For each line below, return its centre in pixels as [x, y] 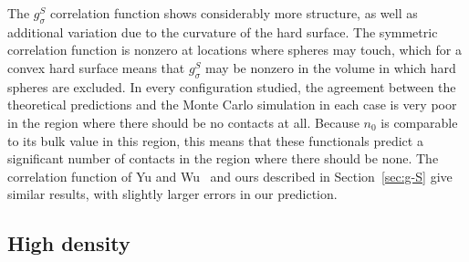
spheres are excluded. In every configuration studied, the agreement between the [232, 86]
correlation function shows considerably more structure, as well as [234, 13]
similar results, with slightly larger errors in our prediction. [172, 194]
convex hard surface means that [96, 67]
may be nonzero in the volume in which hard [331, 67]
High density [69, 243]
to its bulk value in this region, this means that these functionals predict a [215, 140]
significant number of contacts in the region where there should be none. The [223, 158]
